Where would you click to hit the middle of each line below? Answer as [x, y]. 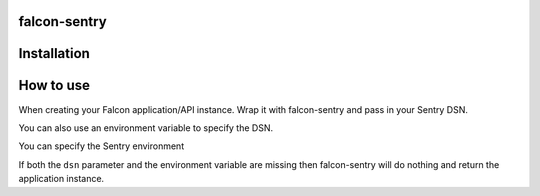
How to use [54, 85]
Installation [54, 53]
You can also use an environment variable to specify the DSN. [146, 127]
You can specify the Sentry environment [101, 146]
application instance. [61, 179]
